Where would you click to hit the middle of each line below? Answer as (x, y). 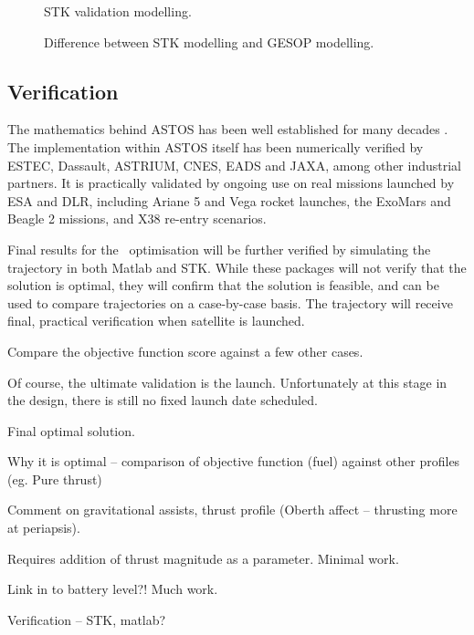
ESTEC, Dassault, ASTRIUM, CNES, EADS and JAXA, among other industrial (234, 165)
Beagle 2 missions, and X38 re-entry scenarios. (137, 219)
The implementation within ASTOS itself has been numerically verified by (216, 146)
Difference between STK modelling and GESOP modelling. (209, 42)
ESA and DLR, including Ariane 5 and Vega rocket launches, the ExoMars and (229, 200)
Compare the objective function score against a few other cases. (185, 351)
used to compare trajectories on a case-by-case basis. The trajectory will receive (230, 302)
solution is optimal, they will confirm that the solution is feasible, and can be (223, 285)
